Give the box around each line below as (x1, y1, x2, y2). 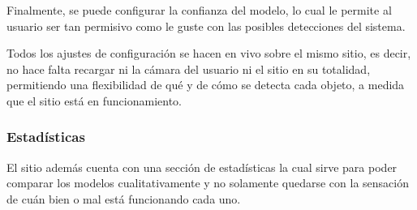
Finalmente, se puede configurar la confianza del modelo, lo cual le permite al (6, 2, 392, 18)
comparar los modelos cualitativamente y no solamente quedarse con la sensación (6, 174, 409, 191)
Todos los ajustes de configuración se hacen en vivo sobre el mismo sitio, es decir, (6, 45, 411, 62)
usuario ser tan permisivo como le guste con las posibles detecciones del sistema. (6, 17, 406, 34)
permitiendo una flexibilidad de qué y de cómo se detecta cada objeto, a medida (6, 76, 405, 93)
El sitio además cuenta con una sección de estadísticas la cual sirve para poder (6, 158, 398, 175)
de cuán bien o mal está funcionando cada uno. (6, 190, 241, 207)
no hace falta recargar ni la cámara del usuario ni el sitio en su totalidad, (6, 60, 371, 77)
